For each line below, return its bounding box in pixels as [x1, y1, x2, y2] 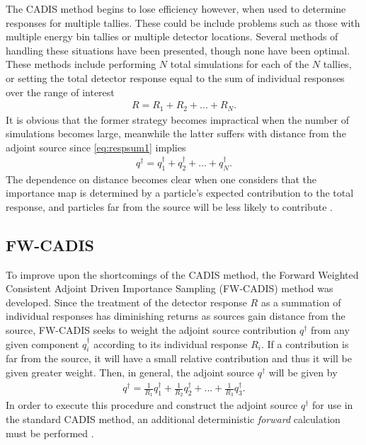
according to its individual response [93, 336, 248, 351]
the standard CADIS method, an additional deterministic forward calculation [6, 411, 341, 426]
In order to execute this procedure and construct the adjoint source [6, 398, 298, 412]
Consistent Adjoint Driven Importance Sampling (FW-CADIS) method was [6, 281, 333, 296]
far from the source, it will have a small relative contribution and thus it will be [6, 351, 352, 366]
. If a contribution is [261, 336, 349, 351]
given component [6, 336, 79, 351]
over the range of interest [6, 84, 115, 99]
